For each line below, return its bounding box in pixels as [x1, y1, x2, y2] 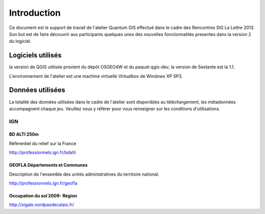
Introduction [9, 7, 61, 18]
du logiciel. [9, 38, 31, 44]
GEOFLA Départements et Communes [9, 162, 88, 168]
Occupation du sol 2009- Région [9, 193, 77, 199]
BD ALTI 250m [9, 131, 39, 137]
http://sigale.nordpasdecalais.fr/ [9, 202, 75, 208]
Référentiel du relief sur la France [9, 140, 77, 146]
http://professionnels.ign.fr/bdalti [9, 150, 76, 155]
